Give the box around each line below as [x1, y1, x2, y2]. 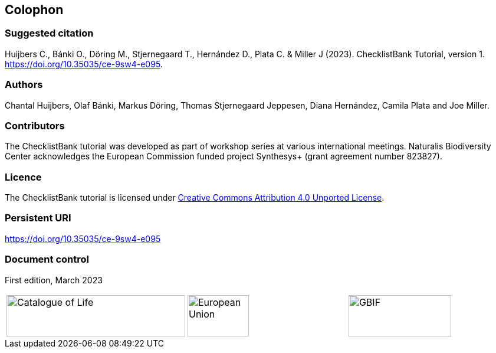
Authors [5, 79, 43, 91]
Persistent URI [5, 212, 71, 224]
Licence [5, 171, 42, 183]
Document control [5, 253, 89, 266]
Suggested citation [5, 27, 94, 40]
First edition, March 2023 [5, 274, 103, 285]
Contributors [5, 119, 65, 132]
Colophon [5, 2, 64, 17]
